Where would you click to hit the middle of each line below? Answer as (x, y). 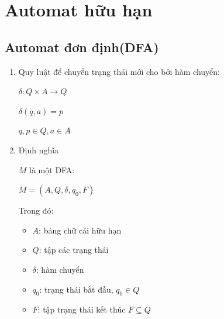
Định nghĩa (39, 150)
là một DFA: (52, 169)
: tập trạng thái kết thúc (82, 309)
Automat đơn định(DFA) (82, 47)
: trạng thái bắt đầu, (76, 289)
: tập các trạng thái (74, 250)
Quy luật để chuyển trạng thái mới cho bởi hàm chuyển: (119, 71)
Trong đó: (36, 210)
